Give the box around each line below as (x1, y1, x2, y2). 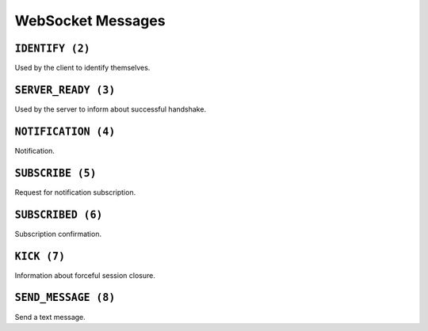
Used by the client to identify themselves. (14, 63, 151, 73)
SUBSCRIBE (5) (14, 166, 97, 180)
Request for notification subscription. (14, 187, 136, 197)
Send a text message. (14, 312, 86, 321)
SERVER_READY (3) (14, 83, 116, 97)
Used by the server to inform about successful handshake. (14, 104, 206, 114)
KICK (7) (14, 249, 66, 263)
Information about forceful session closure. (14, 270, 156, 280)
